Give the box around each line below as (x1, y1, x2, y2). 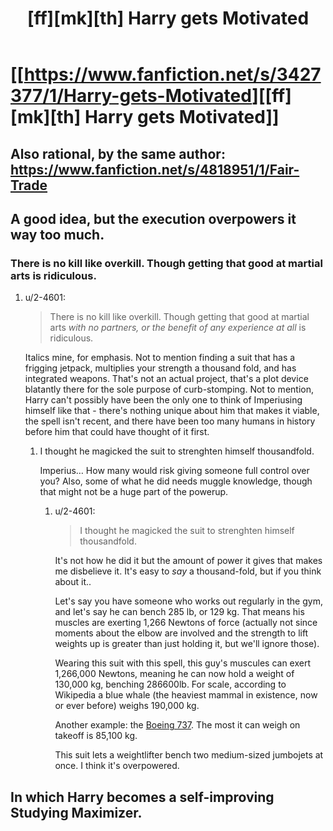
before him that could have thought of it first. (24, 426, 210, 438)
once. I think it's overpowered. (54, 760, 180, 772)
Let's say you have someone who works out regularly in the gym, (54, 595, 323, 607)
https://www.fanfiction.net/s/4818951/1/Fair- (10, 161, 300, 178)
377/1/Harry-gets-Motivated (10, 85, 253, 107)
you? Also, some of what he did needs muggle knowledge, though (39, 475, 313, 487)
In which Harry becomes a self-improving (10, 788, 275, 806)
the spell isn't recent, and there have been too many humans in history (24, 415, 316, 427)
